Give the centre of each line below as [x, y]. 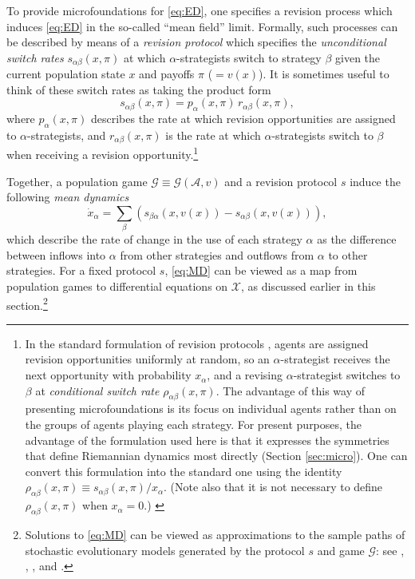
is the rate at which [213, 135]
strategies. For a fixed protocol [81, 270]
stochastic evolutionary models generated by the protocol [165, 550]
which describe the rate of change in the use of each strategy [154, 239]
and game [341, 550]
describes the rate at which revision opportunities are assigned [243, 119]
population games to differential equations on [117, 286]
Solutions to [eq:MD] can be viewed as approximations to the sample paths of [215, 534]
